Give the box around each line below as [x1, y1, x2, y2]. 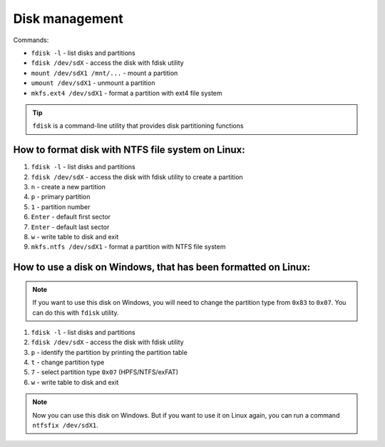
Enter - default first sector [31, 213, 111, 221]
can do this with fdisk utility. [32, 308, 119, 317]
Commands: [13, 36, 49, 44]
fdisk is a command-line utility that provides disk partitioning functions [32, 121, 244, 130]
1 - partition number [31, 202, 91, 211]
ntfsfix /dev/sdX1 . [32, 421, 99, 430]
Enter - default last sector [31, 222, 110, 231]
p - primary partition [31, 193, 91, 201]
